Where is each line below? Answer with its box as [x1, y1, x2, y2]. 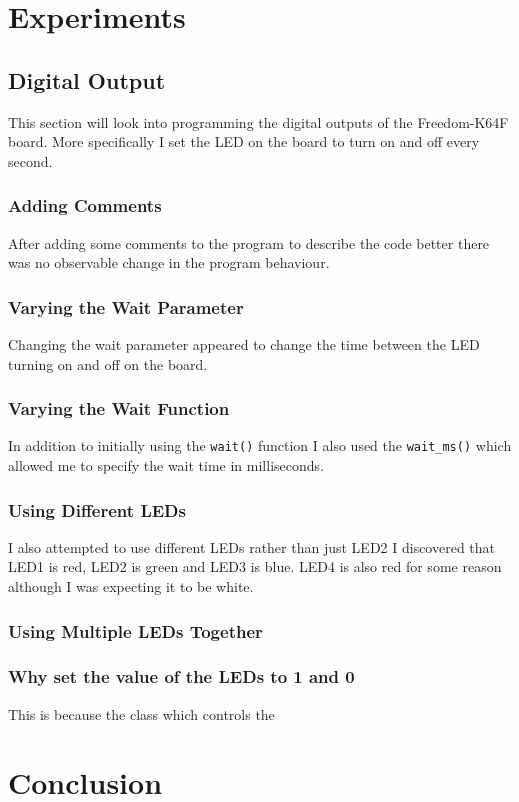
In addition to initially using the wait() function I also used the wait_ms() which [8, 435, 512, 456]
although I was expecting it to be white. [8, 576, 254, 597]
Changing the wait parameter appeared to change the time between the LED [8, 333, 480, 354]
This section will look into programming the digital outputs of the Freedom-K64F [8, 111, 509, 132]
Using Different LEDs [8, 497, 186, 522]
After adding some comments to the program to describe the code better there [8, 232, 490, 253]
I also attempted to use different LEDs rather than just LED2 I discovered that [8, 536, 496, 557]
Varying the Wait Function [8, 396, 230, 421]
